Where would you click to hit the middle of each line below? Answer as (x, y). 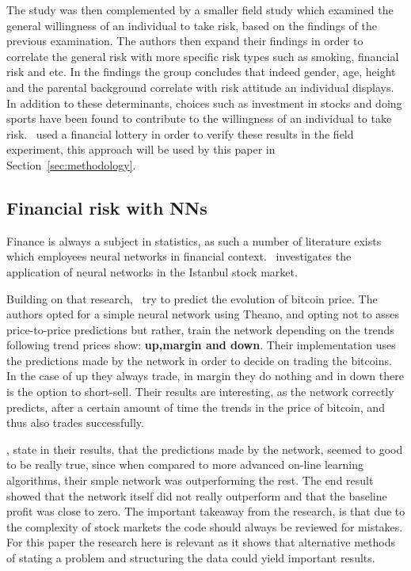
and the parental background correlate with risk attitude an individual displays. (200, 87)
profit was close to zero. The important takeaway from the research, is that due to (206, 511)
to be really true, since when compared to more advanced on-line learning (185, 464)
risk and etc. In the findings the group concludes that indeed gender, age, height (201, 72)
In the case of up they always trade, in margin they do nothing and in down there (205, 376)
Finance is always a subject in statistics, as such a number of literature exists (194, 240)
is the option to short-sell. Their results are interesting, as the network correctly (200, 392)
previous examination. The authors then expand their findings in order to (185, 41)
